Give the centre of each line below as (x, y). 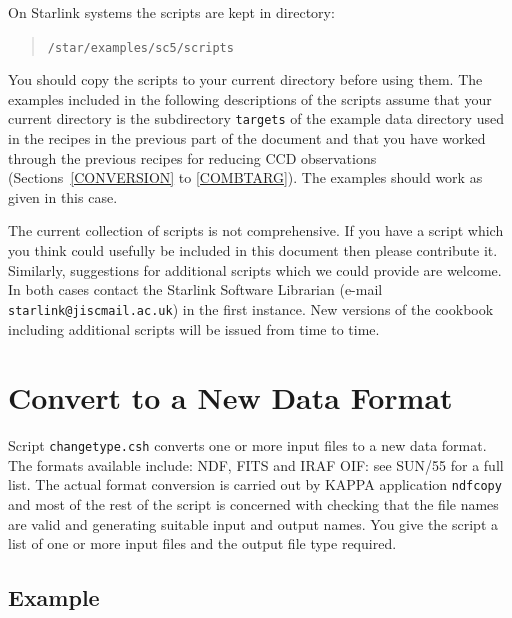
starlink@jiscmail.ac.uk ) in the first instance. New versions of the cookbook (251, 308)
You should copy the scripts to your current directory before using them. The (245, 79)
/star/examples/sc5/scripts (140, 47)
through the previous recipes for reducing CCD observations (192, 157)
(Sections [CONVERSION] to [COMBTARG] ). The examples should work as (245, 177)
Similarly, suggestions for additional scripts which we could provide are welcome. (255, 269)
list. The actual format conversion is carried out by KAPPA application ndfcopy (255, 484)
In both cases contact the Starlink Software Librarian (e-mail (195, 289)
